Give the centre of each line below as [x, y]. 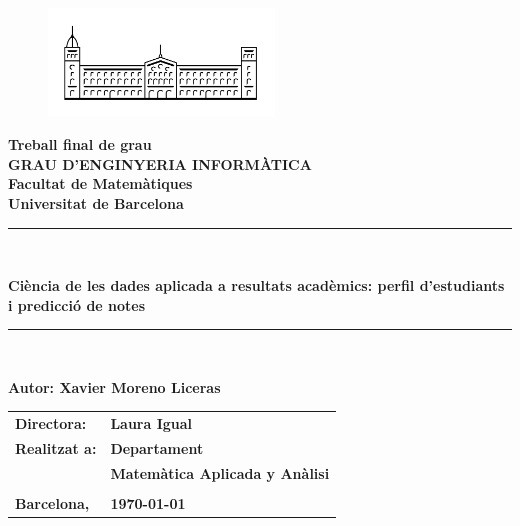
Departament [157, 448]
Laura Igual [151, 423]
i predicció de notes [77, 304]
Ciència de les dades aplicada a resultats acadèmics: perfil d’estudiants [256, 285]
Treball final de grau [80, 144]
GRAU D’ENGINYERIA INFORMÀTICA [160, 163]
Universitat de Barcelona [96, 202]
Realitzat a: [56, 448]
